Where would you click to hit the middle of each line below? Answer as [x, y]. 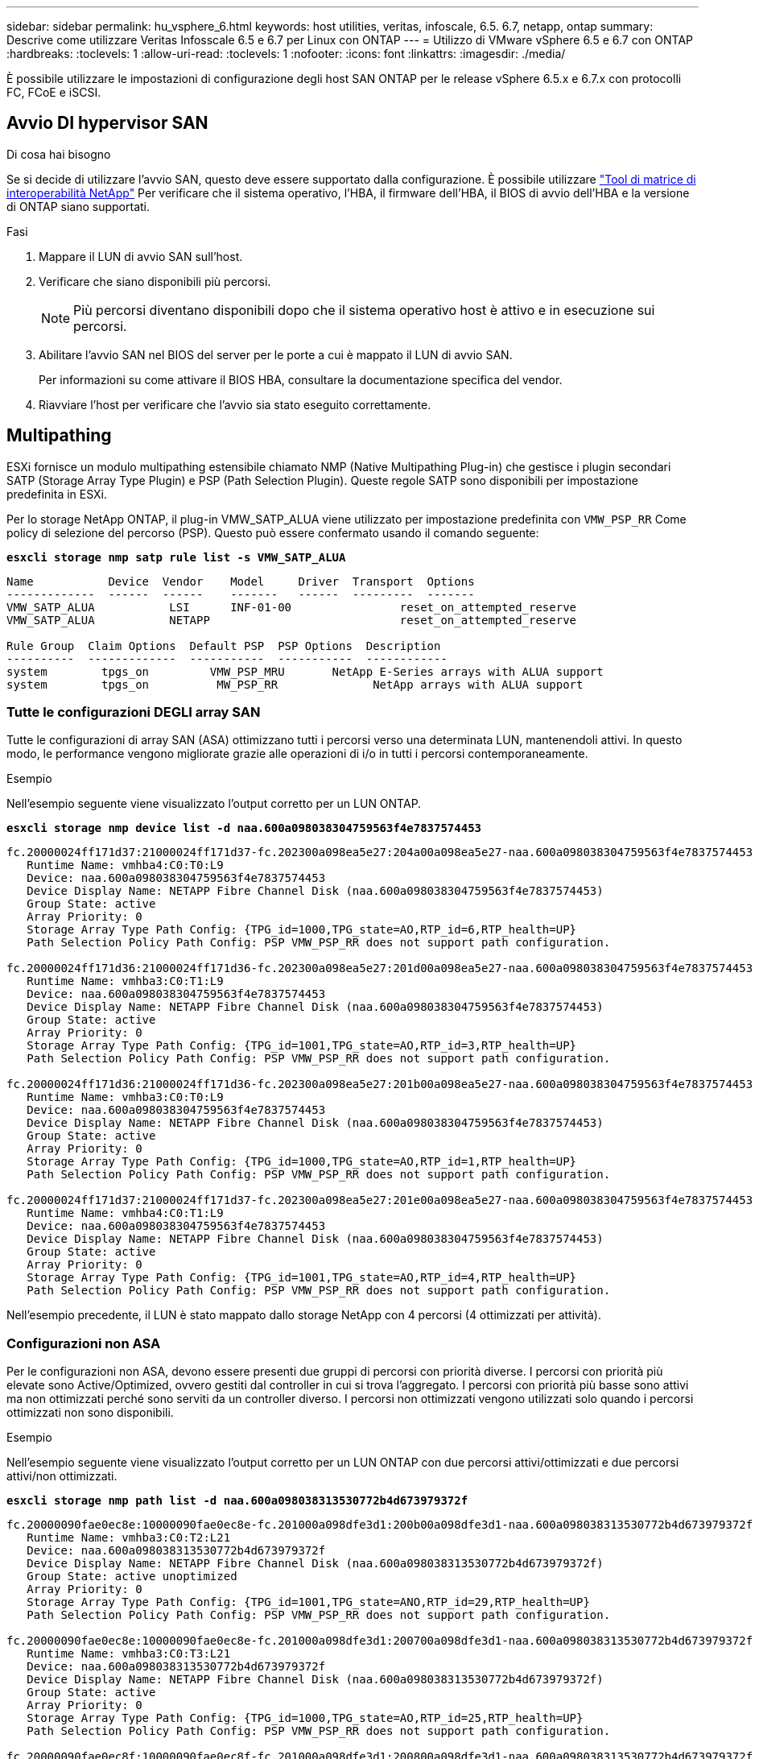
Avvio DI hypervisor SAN [107, 123]
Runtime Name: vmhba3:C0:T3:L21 [129, 1654]
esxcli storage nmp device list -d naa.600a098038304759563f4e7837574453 [244, 828]
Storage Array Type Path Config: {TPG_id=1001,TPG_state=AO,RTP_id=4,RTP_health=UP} [302, 1278]
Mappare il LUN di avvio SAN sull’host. [141, 256]
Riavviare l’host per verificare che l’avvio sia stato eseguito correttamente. [235, 404]
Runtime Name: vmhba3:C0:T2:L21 [129, 1538]
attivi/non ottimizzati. [62, 1476]
